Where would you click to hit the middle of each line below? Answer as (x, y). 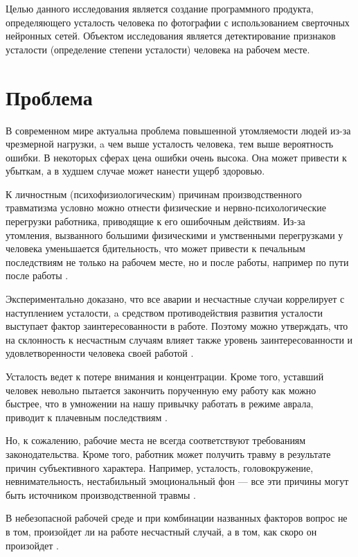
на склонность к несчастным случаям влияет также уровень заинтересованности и (179, 339)
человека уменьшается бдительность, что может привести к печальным (155, 248)
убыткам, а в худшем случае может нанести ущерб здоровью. (135, 171)
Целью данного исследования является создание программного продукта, (160, 8)
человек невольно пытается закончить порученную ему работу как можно (161, 390)
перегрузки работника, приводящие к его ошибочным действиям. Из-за (155, 221)
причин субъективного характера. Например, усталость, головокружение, (160, 467)
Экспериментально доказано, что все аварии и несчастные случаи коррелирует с (175, 299)
